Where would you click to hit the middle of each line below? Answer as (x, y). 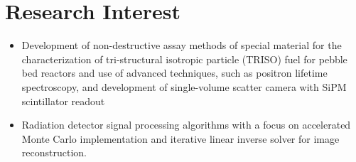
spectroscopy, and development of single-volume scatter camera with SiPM (184, 86)
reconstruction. (54, 152)
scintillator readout (63, 101)
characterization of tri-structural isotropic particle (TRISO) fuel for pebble (184, 59)
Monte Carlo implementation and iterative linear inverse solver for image (180, 138)
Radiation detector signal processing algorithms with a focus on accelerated (186, 125)
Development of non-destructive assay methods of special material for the (182, 45)
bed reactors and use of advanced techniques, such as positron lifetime (174, 73)
